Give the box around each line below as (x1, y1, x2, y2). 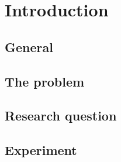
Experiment (5, 141, 77, 159)
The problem (5, 72, 85, 90)
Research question (5, 106, 117, 125)
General (5, 37, 53, 56)
